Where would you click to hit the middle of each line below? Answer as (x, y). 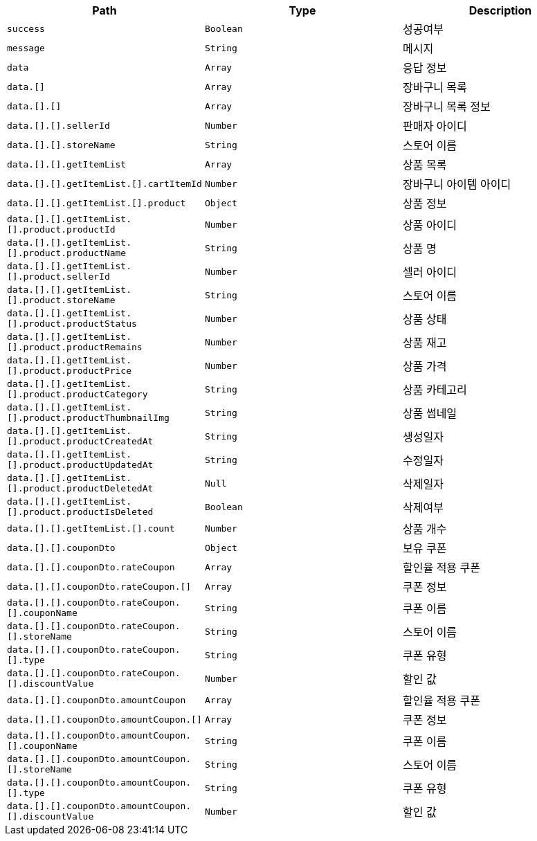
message (26, 48)
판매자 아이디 (435, 126)
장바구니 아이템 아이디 (457, 184)
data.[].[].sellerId (58, 125)
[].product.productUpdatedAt (80, 465)
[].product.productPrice (70, 371)
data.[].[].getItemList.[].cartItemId (104, 183)
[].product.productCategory (78, 394)
